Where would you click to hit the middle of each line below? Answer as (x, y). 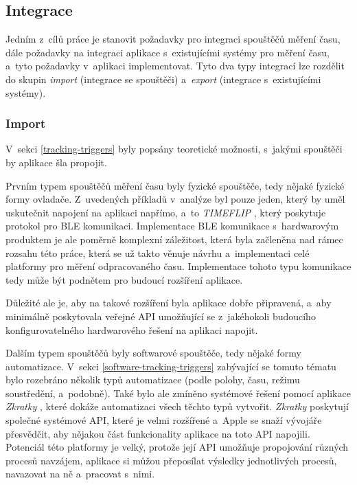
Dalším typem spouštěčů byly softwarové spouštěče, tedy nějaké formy (153, 353)
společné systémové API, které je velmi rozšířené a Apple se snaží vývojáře (164, 420)
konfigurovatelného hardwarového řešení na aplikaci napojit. (132, 329)
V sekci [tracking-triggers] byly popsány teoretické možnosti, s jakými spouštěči (174, 149)
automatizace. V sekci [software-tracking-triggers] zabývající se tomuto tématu (171, 366)
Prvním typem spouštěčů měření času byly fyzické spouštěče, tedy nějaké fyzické (175, 185)
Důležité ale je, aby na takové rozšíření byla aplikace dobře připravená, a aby (169, 303)
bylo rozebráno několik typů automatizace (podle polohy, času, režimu (153, 380)
